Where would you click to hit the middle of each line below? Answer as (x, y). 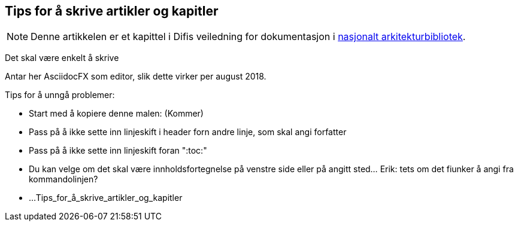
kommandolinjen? (63, 179)
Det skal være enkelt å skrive (62, 58)
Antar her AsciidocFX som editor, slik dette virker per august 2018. (136, 77)
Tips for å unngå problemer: (60, 95)
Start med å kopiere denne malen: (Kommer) (116, 114)
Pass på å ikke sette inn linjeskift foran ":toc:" (118, 151)
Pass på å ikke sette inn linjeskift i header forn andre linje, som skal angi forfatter (188, 132)
